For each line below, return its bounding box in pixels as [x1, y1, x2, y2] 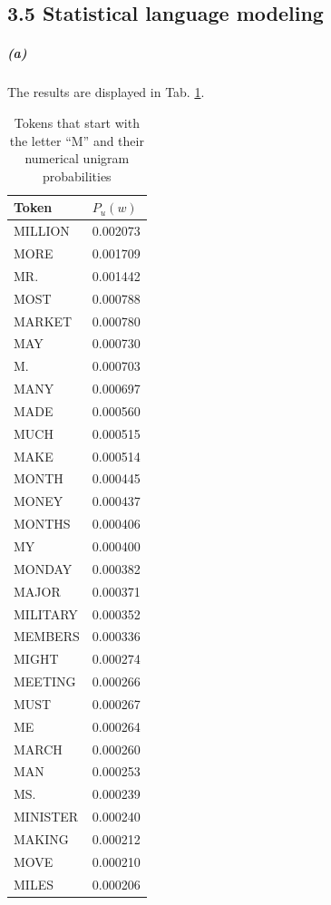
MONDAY [14, 559, 73, 578]
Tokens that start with [14, 112, 140, 131]
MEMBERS [14, 627, 80, 646]
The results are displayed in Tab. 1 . [7, 83, 205, 102]
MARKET [14, 311, 73, 330]
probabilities [43, 166, 112, 185]
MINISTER [14, 807, 79, 826]
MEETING [14, 672, 76, 691]
